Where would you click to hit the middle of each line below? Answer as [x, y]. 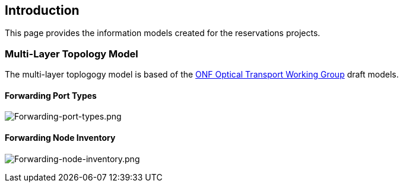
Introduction [42, 10]
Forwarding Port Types [51, 95]
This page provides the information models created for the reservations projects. [163, 33]
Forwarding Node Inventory [60, 138]
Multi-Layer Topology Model [72, 54]
